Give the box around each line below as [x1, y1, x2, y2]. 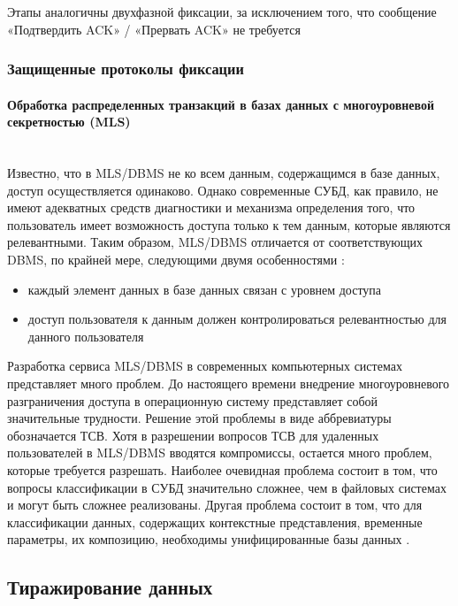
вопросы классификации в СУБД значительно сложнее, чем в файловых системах [7, 478, 447, 496]
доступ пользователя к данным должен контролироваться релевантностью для [27, 310, 447, 328]
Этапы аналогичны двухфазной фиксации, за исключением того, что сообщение [7, 3, 437, 20]
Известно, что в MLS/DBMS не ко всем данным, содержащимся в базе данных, [7, 164, 440, 182]
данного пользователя [27, 326, 144, 345]
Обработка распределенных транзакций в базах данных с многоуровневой [7, 95, 435, 113]
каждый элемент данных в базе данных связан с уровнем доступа [27, 280, 382, 298]
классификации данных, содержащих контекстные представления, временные [7, 512, 423, 531]
